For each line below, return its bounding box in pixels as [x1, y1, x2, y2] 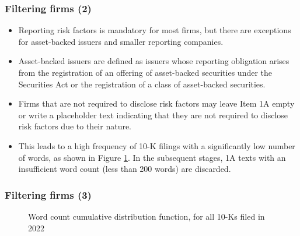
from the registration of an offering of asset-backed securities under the [18, 66, 273, 78]
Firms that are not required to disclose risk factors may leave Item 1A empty [18, 97, 295, 110]
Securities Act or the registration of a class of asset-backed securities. [18, 78, 266, 90]
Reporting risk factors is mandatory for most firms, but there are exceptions [18, 24, 291, 36]
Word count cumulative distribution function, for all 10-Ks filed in [28, 210, 265, 222]
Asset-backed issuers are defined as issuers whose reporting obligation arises [18, 55, 289, 67]
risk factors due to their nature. [18, 120, 132, 132]
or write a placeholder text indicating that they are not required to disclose [18, 108, 288, 121]
